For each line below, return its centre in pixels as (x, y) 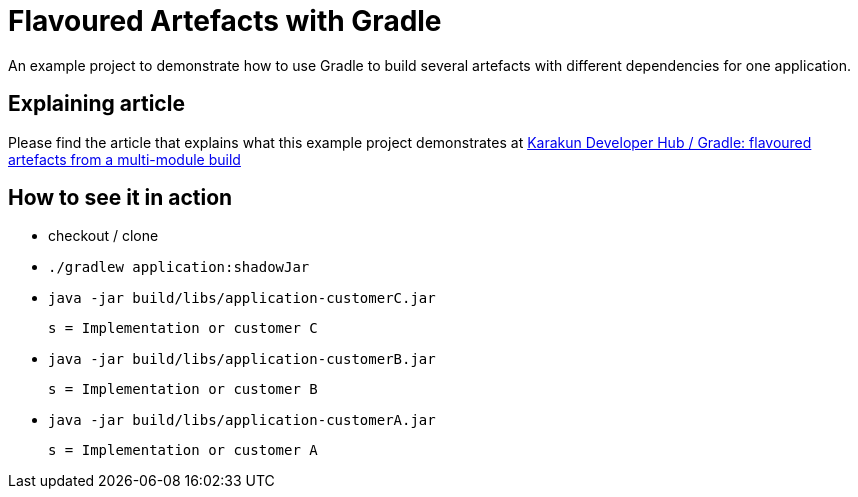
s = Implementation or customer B (183, 389)
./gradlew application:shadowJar (179, 267)
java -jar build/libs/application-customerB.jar (242, 359)
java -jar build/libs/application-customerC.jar (242, 298)
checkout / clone (103, 236)
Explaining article (96, 104)
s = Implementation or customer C (183, 328)
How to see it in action (120, 198)
